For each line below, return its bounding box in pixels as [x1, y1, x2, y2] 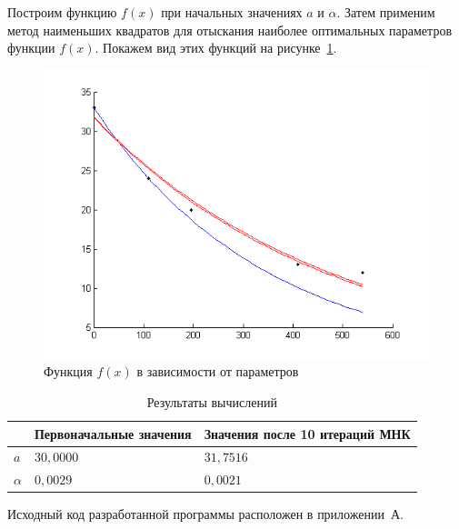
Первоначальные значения [34, 424, 192, 443]
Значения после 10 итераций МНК [204, 424, 411, 443]
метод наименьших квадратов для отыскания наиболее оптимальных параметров [7, 20, 452, 39]
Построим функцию [7, 3, 117, 21]
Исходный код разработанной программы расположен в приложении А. [7, 504, 404, 524]
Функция [44, 362, 93, 381]
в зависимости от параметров [136, 362, 299, 381]
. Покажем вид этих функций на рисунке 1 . [95, 38, 337, 57]
